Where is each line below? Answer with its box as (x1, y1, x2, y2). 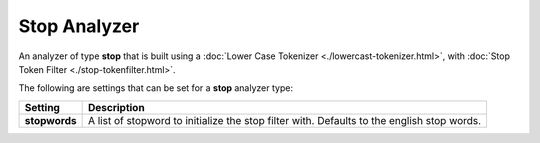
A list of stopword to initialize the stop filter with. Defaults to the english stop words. (87, 113, 482, 127)
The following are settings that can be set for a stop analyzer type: (18, 82, 294, 94)
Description (87, 100, 145, 114)
